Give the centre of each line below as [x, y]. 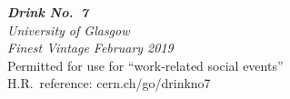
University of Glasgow [69, 30]
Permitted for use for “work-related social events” [145, 65]
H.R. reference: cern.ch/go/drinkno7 [109, 83]
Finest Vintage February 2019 [90, 48]
